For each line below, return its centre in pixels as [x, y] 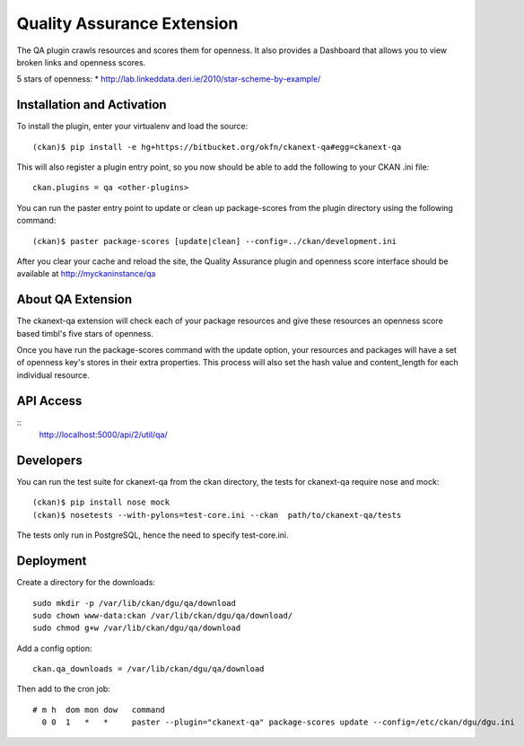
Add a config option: [54, 648]
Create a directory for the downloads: [86, 583]
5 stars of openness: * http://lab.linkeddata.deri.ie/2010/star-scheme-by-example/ [169, 79]
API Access [49, 401]
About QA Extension [74, 299]
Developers [49, 460]
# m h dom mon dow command [99, 710]
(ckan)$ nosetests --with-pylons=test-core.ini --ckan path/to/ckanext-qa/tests [217, 515]
